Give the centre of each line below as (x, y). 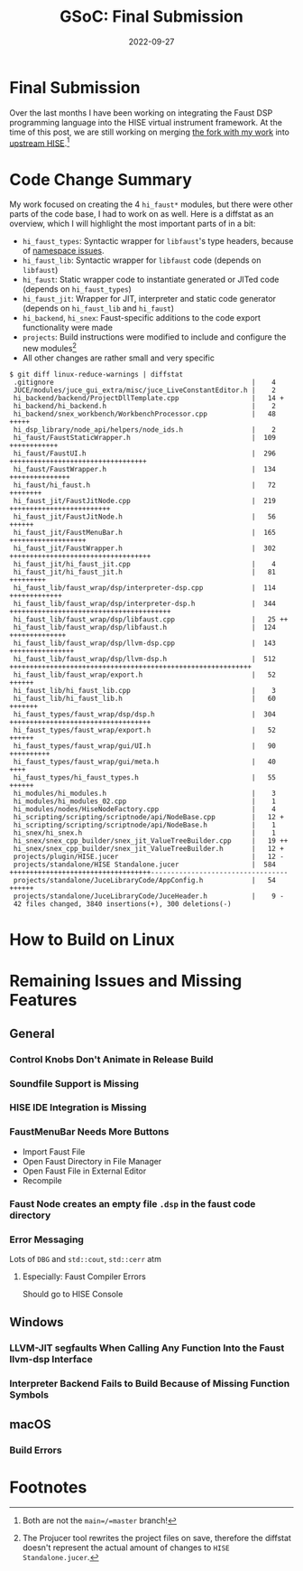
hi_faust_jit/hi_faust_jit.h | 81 (145, 572)
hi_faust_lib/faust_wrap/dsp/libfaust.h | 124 (145, 627)
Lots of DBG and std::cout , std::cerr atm (86, 1258)
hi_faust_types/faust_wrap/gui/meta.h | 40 (145, 762)
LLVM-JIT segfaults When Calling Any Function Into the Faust (147, 1348)
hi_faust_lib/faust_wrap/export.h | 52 (145, 675)
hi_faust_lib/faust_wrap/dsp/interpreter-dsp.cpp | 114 (145, 588)
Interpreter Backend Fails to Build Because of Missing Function (150, 1384)
